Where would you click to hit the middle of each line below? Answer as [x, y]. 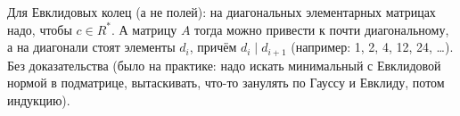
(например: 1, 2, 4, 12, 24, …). [372, 47]
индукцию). [39, 99]
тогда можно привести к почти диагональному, [322, 29]
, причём [213, 47]
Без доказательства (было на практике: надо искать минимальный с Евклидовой [224, 65]
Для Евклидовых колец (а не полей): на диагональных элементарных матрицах [222, 12]
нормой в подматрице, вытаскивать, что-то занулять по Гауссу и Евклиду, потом [226, 83]
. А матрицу [144, 29]
